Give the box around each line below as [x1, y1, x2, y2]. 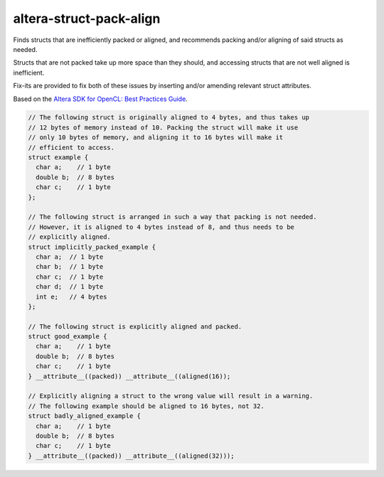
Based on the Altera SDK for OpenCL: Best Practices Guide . [13, 95, 188, 103]
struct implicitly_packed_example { [28, 242, 156, 251]
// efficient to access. [28, 143, 115, 151]
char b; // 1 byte [36, 263, 104, 271]
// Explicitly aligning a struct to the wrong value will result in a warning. [28, 392, 314, 400]
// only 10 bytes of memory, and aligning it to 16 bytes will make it [28, 134, 284, 141]
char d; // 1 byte [36, 283, 104, 291]
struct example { [28, 154, 89, 161]
